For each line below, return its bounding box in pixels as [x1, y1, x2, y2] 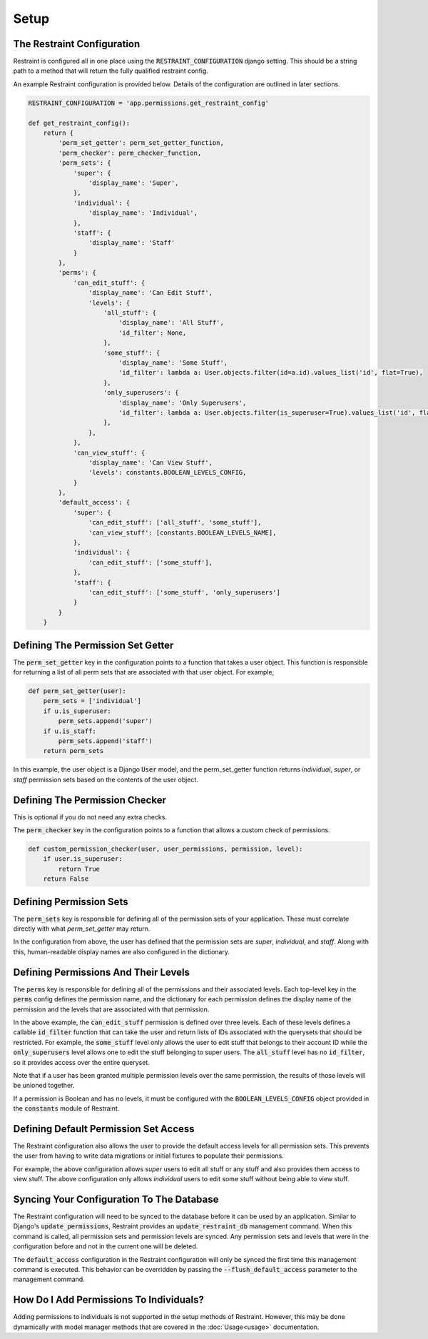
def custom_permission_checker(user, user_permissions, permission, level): [28, 845, 303, 853]
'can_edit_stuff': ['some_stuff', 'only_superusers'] [88, 588, 281, 596]
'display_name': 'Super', [88, 178, 179, 187]
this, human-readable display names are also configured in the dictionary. [13, 947, 230, 956]
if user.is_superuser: [43, 855, 123, 863]
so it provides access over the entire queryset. [13, 1058, 150, 1066]
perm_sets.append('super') [58, 717, 153, 725]
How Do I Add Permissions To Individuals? [13, 1294, 205, 1306]
